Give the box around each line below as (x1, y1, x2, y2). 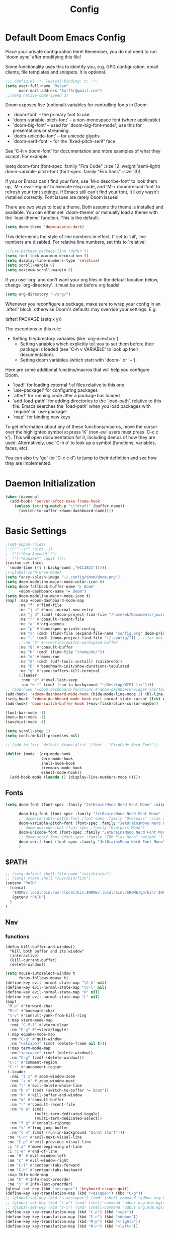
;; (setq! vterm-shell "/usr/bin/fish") (5, 876, 92, 881)
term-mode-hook (41, 756, 73, 761)
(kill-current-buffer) (10, 958, 57, 963)
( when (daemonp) (5, 494, 39, 499)
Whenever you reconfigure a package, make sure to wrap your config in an (5, 301, 161, 307)
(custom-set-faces (5, 560, 44, 566)
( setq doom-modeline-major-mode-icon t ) (5, 593, 92, 599)
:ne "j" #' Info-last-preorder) (7, 1182, 73, 1187)
